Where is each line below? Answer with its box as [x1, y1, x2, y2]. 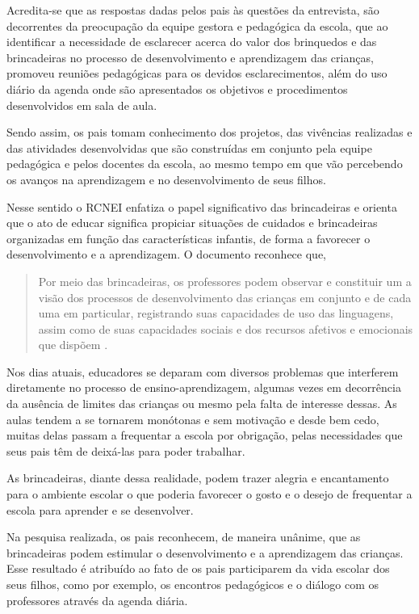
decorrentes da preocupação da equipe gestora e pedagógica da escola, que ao [6, 17, 388, 34]
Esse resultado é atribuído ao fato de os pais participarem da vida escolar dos [6, 560, 390, 577]
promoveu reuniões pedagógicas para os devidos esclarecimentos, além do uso [6, 65, 388, 82]
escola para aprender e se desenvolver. [6, 501, 194, 518]
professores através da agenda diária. [6, 591, 188, 608]
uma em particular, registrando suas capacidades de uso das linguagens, [38, 305, 394, 322]
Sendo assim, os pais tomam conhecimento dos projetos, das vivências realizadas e [6, 124, 413, 141]
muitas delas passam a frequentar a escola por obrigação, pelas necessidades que [6, 427, 403, 444]
